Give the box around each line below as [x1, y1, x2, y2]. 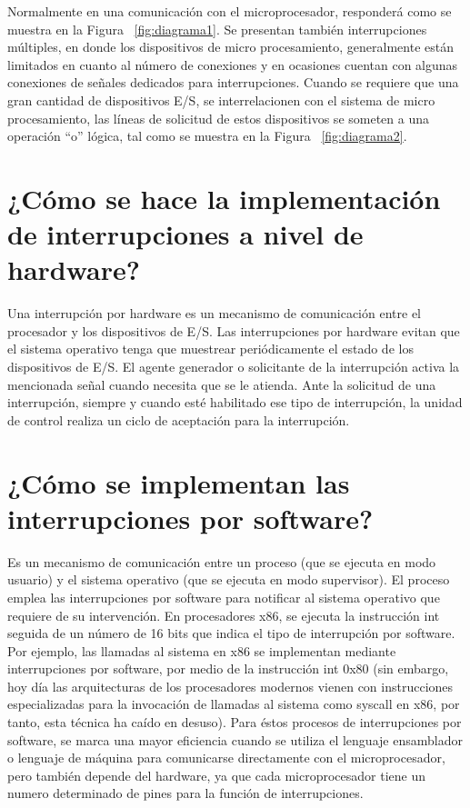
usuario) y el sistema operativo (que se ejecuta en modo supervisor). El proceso [7, 570, 450, 589]
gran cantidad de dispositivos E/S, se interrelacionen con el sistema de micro [7, 90, 435, 109]
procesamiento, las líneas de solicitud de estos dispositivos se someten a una [7, 108, 429, 127]
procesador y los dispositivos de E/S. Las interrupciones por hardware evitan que [7, 321, 460, 340]
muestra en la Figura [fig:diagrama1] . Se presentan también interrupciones [7, 19, 427, 38]
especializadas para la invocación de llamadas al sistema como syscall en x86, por [7, 694, 460, 713]
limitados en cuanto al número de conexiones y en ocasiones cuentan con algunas [7, 55, 458, 74]
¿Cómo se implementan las [7, 464, 350, 501]
